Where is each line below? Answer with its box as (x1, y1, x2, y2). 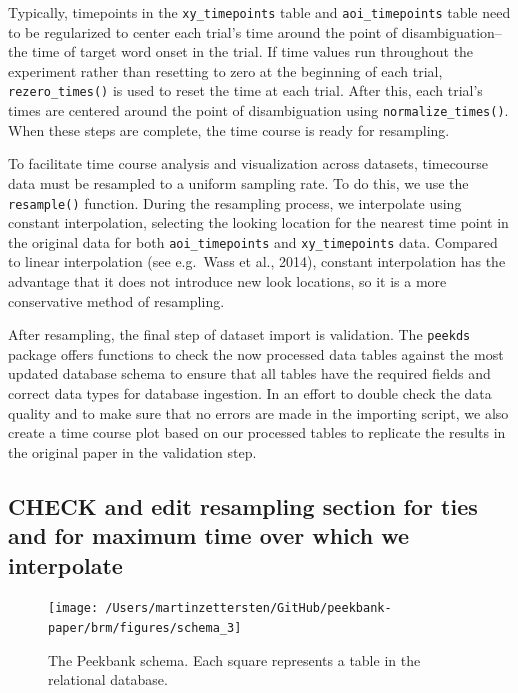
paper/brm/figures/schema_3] (48, 621, 242, 636)
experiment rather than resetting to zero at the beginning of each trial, (8, 60, 443, 81)
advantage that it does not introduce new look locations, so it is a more (8, 271, 447, 292)
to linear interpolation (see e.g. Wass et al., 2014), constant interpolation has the (8, 251, 506, 272)
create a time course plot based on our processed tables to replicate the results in (8, 422, 506, 443)
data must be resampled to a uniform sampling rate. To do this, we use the (8, 172, 469, 193)
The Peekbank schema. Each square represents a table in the (48, 649, 421, 670)
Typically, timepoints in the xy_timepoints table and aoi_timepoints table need (8, 2, 511, 22)
